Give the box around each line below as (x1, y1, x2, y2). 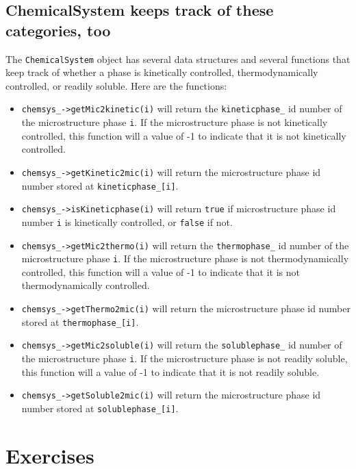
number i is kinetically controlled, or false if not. (21, 214, 233, 229)
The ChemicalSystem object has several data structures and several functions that (5, 51, 351, 66)
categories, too (5, 19, 111, 40)
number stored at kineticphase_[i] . (21, 178, 179, 192)
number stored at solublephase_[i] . (21, 401, 179, 415)
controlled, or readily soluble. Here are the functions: (5, 78, 227, 92)
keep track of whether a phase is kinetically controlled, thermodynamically (5, 65, 318, 79)
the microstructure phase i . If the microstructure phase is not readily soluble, (21, 351, 348, 366)
